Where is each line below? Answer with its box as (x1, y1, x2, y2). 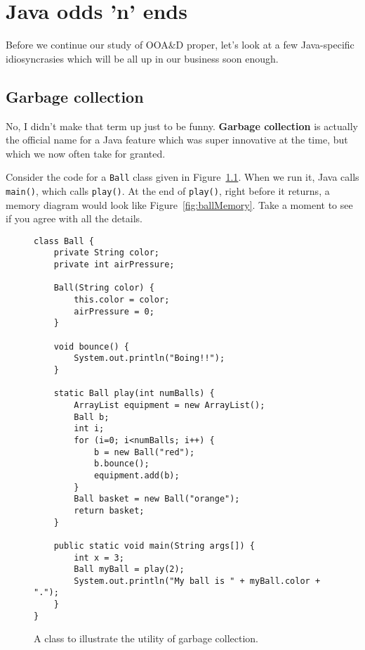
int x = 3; (74, 552, 124, 563)
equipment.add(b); (93, 470, 180, 480)
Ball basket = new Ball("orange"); (74, 494, 240, 504)
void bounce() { (53, 341, 130, 352)
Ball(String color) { (53, 283, 154, 293)
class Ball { (34, 236, 94, 246)
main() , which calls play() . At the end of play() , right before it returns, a (6, 183, 330, 198)
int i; (74, 423, 105, 434)
